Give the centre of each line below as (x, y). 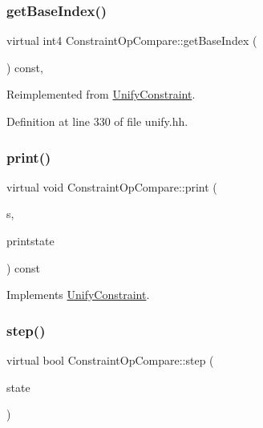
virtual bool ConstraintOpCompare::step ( (110, 360)
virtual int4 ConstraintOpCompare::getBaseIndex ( (132, 40)
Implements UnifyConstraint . (78, 295)
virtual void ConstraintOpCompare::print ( (112, 186)
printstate (30, 240)
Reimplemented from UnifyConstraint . (101, 94)
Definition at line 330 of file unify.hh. (97, 121)
